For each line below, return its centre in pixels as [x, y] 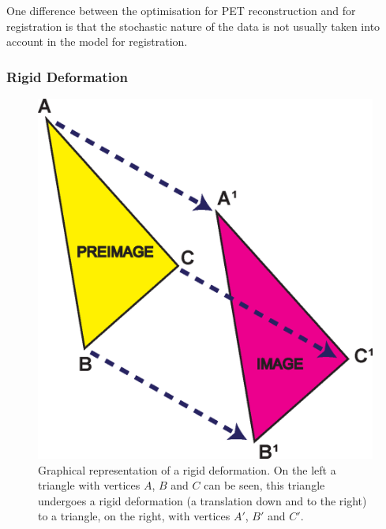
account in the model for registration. [97, 41]
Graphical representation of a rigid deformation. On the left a [187, 469]
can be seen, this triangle [264, 485]
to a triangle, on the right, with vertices [134, 516]
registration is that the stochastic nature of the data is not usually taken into [193, 26]
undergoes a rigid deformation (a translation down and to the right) [202, 500]
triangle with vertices [89, 485]
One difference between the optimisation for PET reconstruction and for [181, 10]
